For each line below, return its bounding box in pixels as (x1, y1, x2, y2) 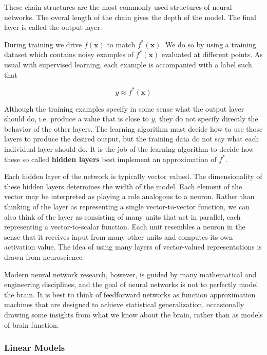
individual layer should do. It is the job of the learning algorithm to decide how (4, 144, 254, 154)
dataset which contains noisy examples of (4, 49, 133, 60)
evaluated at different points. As (161, 49, 263, 60)
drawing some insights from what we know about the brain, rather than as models (4, 309, 263, 319)
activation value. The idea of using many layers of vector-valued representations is (4, 241, 262, 252)
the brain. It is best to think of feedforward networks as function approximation (4, 289, 256, 299)
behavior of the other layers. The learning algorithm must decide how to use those (4, 123, 263, 134)
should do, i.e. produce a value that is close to (4, 113, 149, 124)
